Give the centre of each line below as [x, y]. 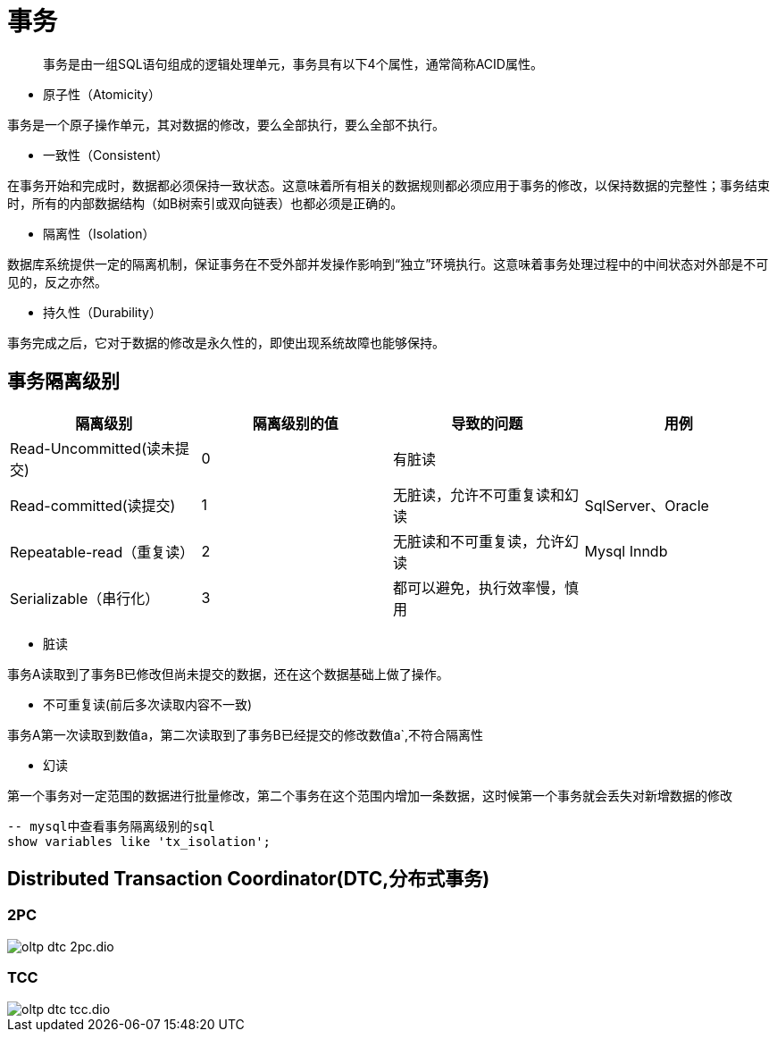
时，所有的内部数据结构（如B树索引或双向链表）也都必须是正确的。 [205, 203]
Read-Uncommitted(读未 [92, 448]
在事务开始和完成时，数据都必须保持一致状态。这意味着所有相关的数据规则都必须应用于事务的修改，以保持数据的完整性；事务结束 [388, 185]
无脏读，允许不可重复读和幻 [486, 494]
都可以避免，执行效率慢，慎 [486, 587]
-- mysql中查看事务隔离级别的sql [111, 826]
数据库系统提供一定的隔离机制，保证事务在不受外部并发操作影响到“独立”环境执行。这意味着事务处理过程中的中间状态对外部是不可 [388, 264]
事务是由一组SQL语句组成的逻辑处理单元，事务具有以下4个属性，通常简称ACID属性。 [293, 63]
